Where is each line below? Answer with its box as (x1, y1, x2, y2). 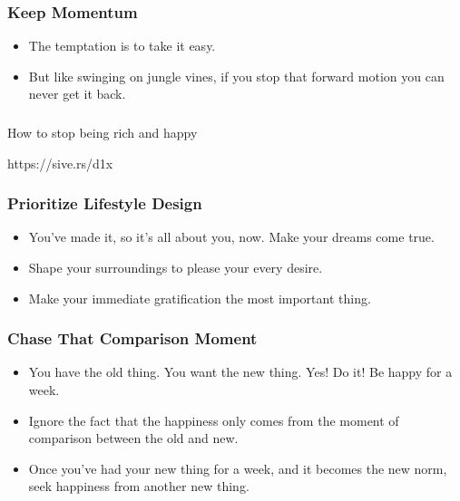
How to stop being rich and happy (7, 122, 198, 141)
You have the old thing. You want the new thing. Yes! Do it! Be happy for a (28, 362, 453, 381)
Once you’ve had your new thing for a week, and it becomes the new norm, (28, 458, 447, 477)
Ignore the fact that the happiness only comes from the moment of (28, 410, 399, 429)
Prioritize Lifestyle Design (7, 192, 202, 215)
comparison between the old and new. (28, 429, 239, 448)
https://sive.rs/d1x (7, 153, 113, 172)
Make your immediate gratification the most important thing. (28, 288, 371, 307)
